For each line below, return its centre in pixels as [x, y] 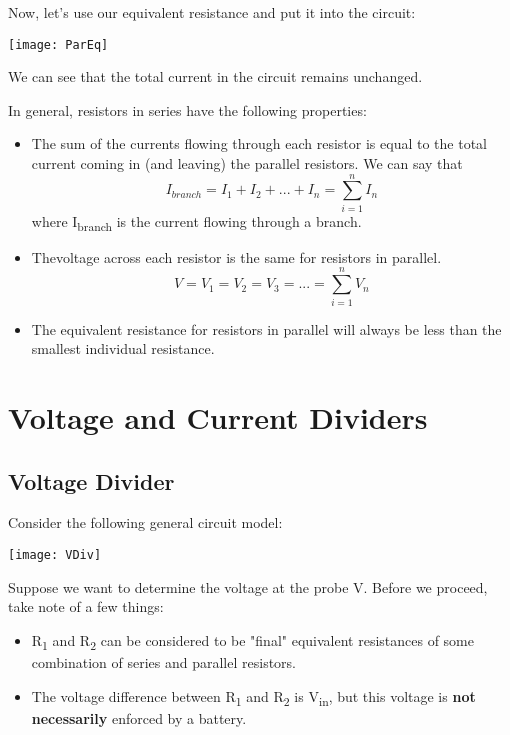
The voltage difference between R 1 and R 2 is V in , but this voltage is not [253, 697]
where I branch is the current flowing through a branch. [196, 222]
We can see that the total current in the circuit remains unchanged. [215, 76]
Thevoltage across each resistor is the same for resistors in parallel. [236, 256]
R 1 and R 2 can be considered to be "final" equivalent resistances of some [252, 641]
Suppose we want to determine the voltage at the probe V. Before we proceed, [248, 586]
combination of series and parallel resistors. [164, 661]
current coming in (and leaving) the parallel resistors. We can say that [247, 163]
